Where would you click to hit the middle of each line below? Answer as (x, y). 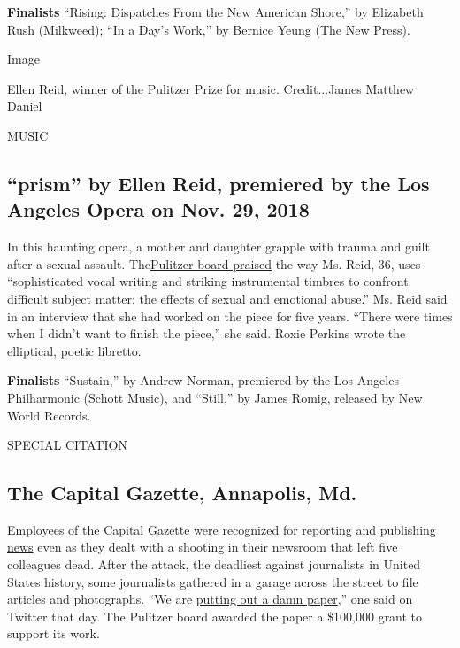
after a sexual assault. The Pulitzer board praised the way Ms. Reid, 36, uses (214, 263)
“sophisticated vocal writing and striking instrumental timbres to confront (208, 281)
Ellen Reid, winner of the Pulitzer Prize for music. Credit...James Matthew (211, 88)
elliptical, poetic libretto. (74, 350)
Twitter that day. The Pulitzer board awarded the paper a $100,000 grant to (215, 616)
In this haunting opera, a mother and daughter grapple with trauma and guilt (218, 247)
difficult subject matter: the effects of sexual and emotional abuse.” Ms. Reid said (227, 298)
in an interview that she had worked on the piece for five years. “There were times (230, 316)
